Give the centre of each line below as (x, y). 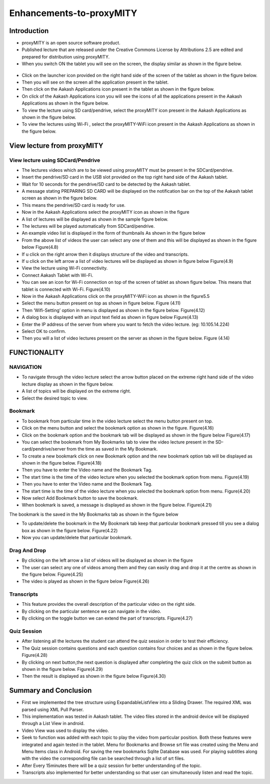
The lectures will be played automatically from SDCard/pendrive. (88, 226)
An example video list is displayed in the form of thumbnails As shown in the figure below (113, 233)
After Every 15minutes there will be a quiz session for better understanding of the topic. (112, 765)
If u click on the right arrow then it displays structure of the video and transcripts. (105, 254)
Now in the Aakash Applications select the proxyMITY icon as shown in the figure (105, 212)
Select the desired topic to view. (55, 398)
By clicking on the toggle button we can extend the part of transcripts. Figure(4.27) (107, 618)
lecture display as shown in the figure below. (67, 384)
